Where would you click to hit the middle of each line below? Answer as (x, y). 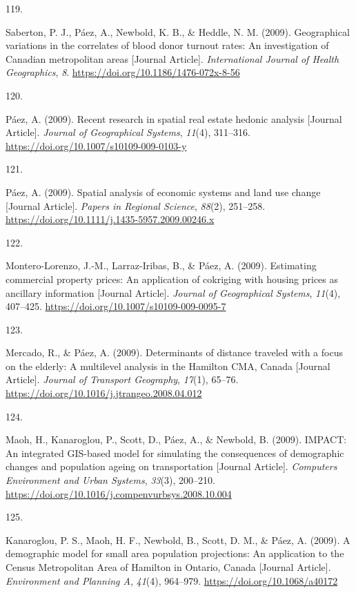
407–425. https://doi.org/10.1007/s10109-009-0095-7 (116, 306)
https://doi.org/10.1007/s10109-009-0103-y (96, 145)
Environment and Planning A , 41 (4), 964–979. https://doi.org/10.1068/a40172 (172, 580)
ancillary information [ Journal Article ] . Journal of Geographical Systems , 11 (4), (173, 292)
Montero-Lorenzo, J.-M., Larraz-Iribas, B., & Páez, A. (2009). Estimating (161, 265)
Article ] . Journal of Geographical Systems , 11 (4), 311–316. (128, 132)
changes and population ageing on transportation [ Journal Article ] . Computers (171, 466)
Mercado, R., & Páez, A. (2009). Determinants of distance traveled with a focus (174, 352)
